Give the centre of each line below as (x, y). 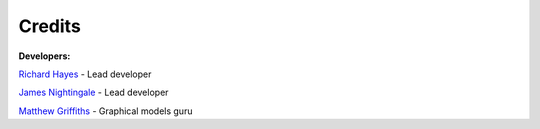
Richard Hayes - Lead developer (85, 74)
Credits (50, 26)
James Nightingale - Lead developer (93, 92)
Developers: (44, 56)
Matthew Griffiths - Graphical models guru (105, 111)
